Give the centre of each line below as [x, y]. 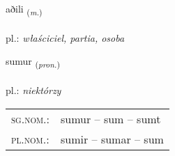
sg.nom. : [30, 118]
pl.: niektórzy [33, 90]
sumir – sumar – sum [112, 139]
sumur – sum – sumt [111, 118]
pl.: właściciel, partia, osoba [65, 37]
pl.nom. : [30, 139]
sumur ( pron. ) [33, 62]
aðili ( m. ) [24, 9]
